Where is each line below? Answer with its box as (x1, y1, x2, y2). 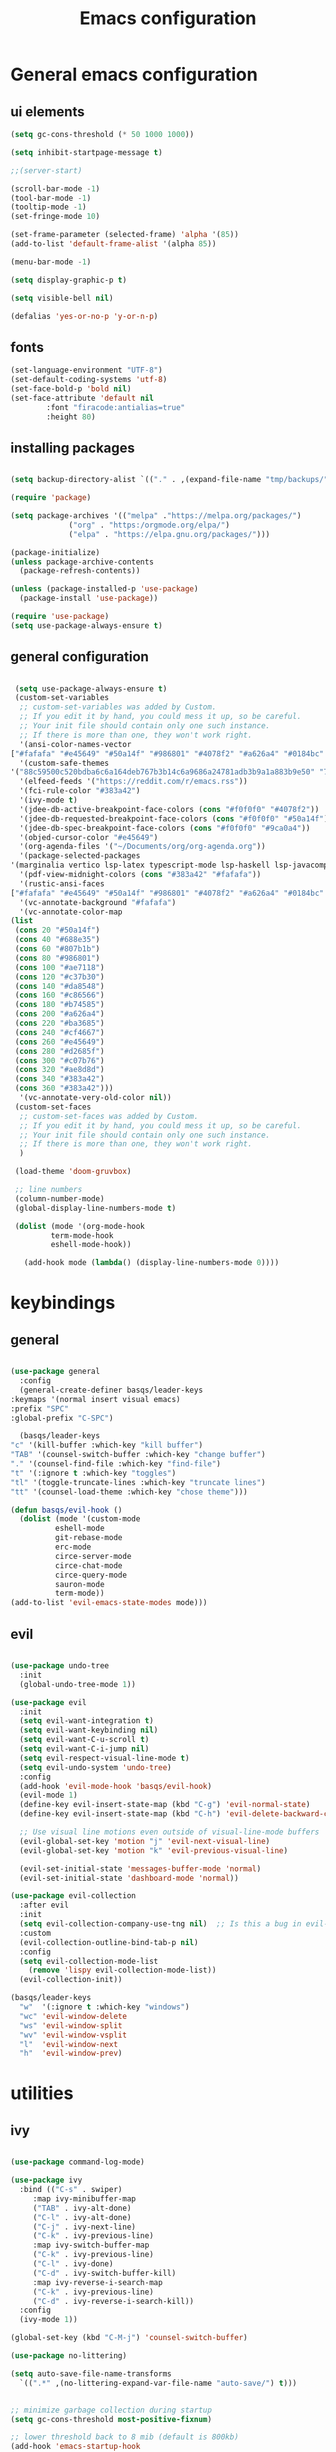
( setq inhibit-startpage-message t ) (10, 147, 163, 157)
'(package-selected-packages (19, 851, 141, 861)
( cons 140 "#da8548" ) (14, 981, 105, 991)
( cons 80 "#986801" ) (14, 953, 101, 963)
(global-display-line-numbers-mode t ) (14, 1203, 177, 1213)
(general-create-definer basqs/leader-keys (19, 1385, 203, 1395)
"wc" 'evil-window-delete (19, 2011, 128, 2021)
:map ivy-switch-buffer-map (32, 2240, 150, 2251)
